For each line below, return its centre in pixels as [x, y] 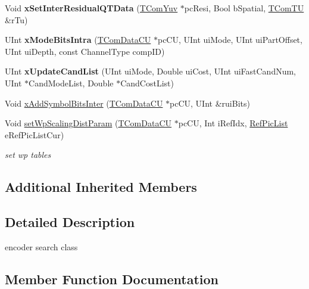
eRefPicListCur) [35, 134]
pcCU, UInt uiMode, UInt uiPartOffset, [230, 40]
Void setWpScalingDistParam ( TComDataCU [88, 123]
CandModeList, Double [71, 83]
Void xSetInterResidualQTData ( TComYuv [91, 8]
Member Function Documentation [112, 279]
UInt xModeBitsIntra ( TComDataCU [78, 40]
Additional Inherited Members [101, 187]
